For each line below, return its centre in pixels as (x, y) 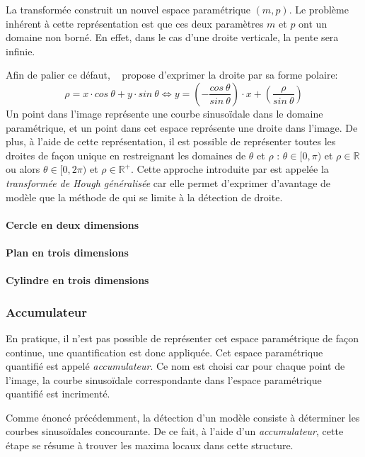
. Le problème (319, 9)
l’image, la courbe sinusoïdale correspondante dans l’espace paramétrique (164, 379)
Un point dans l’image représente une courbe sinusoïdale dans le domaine (164, 113)
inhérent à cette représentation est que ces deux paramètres (135, 23)
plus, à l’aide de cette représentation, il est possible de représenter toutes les (171, 141)
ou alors (23, 169)
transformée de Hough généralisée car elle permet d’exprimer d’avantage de (168, 182)
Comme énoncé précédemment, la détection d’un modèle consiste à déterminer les (183, 417)
